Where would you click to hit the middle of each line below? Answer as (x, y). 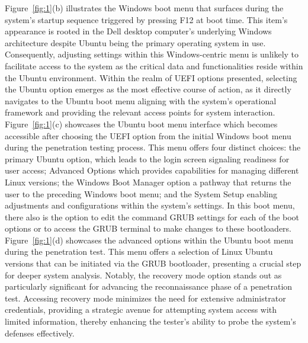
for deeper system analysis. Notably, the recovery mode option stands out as (143, 275)
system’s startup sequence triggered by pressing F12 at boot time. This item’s (146, 19)
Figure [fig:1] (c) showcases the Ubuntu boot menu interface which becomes (141, 124)
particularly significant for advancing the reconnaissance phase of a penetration (149, 286)
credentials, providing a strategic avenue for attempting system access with (141, 310)
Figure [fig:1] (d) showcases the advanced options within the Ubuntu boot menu (149, 240)
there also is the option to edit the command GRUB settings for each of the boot (152, 217)
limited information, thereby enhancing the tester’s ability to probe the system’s (150, 321)
